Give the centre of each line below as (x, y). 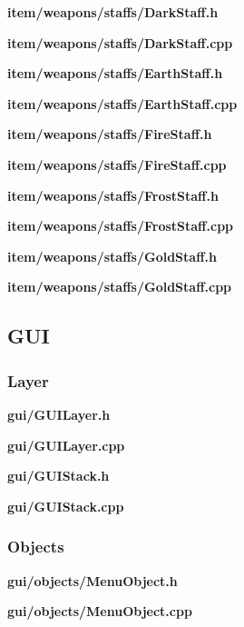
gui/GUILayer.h (59, 414)
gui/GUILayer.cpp (66, 445)
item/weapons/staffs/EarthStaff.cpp (122, 103)
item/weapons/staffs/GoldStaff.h (112, 256)
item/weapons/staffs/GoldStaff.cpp (120, 287)
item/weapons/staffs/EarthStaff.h (115, 73)
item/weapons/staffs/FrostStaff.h (113, 195)
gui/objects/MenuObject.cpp (100, 611)
